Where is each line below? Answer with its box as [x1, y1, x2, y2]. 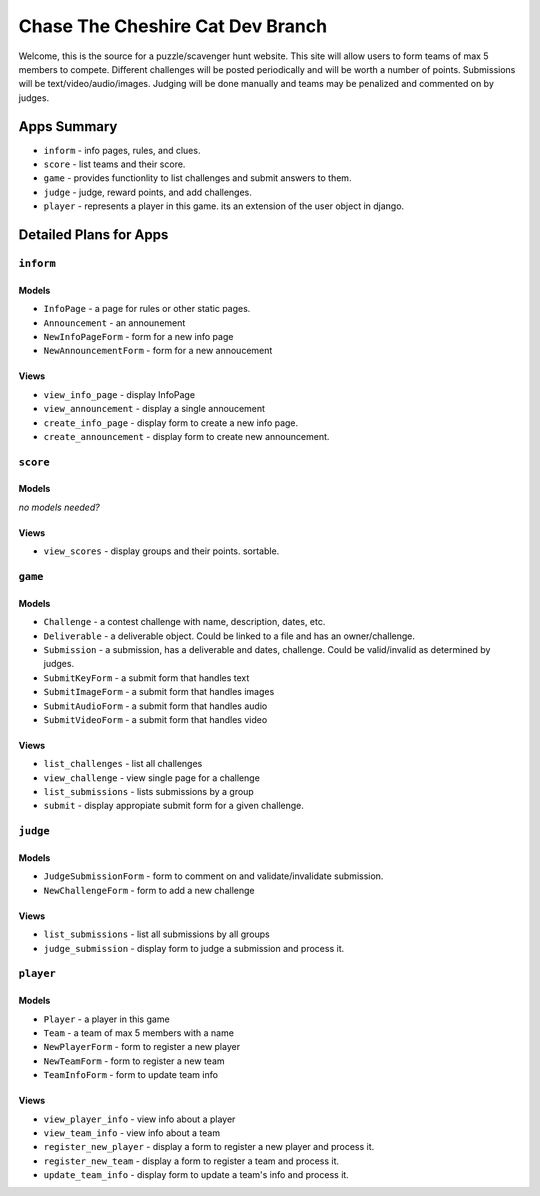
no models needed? [18, 501, 100, 513]
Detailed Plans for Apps [18, 226, 169, 243]
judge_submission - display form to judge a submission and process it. [43, 942, 345, 954]
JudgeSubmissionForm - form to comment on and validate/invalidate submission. [43, 870, 384, 882]
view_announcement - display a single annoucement [43, 403, 265, 415]
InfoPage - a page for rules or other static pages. [43, 303, 251, 315]
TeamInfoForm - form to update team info [43, 1069, 219, 1081]
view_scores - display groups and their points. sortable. [43, 545, 280, 557]
